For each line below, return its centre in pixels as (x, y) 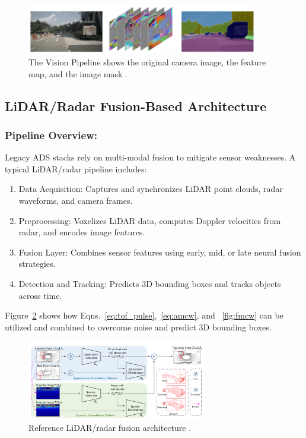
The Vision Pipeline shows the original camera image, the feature (147, 62)
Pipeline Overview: (51, 135)
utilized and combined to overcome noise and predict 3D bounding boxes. (138, 327)
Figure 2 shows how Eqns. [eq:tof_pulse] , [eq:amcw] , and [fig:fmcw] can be (144, 315)
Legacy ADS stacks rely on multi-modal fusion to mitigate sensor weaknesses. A (150, 157)
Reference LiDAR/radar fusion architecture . (110, 428)
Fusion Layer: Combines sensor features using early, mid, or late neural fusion (160, 252)
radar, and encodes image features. (82, 232)
